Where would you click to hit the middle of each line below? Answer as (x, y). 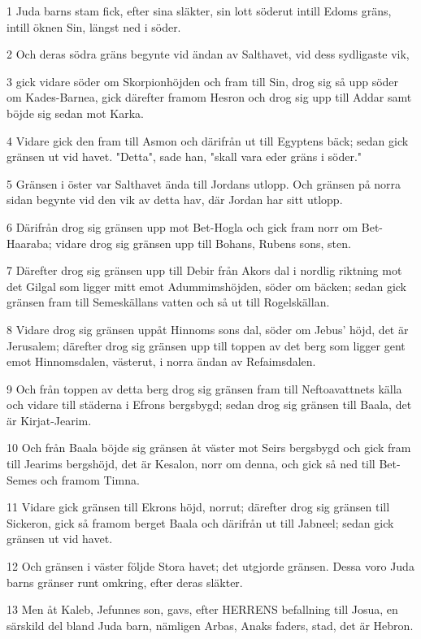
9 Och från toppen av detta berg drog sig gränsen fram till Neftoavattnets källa (204, 388)
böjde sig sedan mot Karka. (75, 113)
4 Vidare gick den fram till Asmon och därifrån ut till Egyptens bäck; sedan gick (208, 140)
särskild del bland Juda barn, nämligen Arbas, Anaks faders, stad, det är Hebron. (210, 625)
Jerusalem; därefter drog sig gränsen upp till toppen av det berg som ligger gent (206, 345)
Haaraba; (29, 243)
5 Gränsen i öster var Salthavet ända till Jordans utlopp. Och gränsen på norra (204, 183)
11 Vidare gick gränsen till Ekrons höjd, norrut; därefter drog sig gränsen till (198, 507)
